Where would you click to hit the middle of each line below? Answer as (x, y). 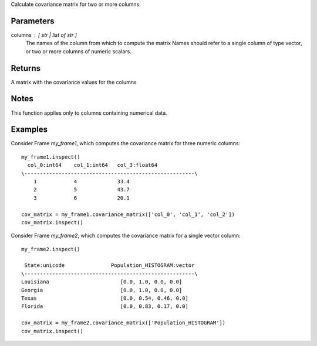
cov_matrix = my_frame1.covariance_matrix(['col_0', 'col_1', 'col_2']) (128, 214)
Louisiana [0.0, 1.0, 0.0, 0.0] (102, 282)
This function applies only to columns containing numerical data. (89, 113)
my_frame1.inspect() (51, 157)
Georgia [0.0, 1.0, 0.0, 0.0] (102, 290)
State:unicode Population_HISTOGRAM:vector (109, 266)
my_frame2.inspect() (51, 249)
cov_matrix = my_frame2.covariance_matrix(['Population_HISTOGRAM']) (124, 323)
